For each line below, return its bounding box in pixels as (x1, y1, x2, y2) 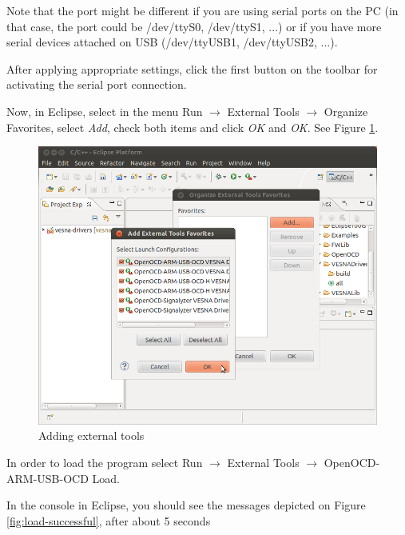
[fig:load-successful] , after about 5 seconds (6, 512, 211, 529)
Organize (324, 102, 368, 119)
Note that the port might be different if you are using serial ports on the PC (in (6, 2, 399, 18)
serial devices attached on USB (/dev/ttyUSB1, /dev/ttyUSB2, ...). (6, 34, 338, 50)
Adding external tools (38, 427, 145, 444)
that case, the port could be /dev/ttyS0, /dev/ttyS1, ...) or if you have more (6, 18, 382, 34)
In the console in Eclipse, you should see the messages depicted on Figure (6, 497, 366, 513)
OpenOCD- (324, 453, 380, 470)
